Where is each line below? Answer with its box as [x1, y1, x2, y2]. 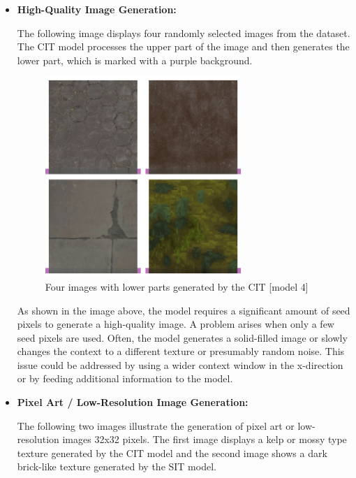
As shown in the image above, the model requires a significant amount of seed [17, 303, 350, 317]
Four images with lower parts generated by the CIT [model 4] [45, 279, 309, 294]
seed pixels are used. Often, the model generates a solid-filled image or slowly [17, 330, 348, 345]
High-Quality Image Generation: [17, 2, 177, 16]
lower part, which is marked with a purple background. [17, 52, 253, 67]
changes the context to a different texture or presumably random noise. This [17, 344, 345, 358]
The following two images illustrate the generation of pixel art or [17, 418, 295, 433]
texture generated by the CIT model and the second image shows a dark [17, 445, 327, 460]
